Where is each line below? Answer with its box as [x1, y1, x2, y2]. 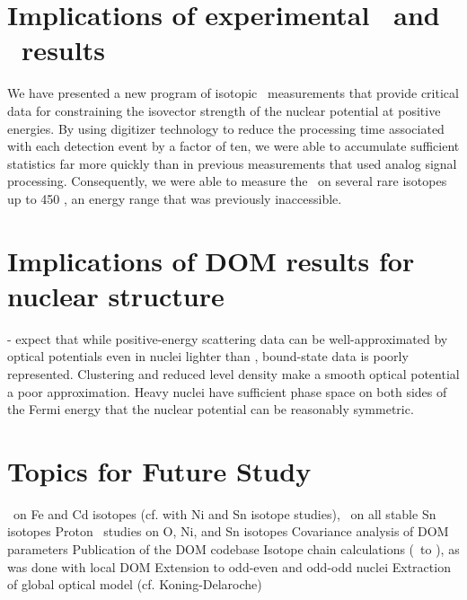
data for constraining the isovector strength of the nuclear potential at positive [7, 101, 441, 119]
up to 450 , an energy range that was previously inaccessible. [7, 189, 342, 207]
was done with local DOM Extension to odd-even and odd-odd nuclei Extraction [7, 557, 451, 576]
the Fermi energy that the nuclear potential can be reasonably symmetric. [7, 400, 414, 419]
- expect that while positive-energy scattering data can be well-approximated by [7, 329, 448, 348]
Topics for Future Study [7, 452, 312, 489]
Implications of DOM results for [7, 242, 415, 278]
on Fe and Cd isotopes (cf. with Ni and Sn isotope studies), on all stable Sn [13, 504, 436, 523]
